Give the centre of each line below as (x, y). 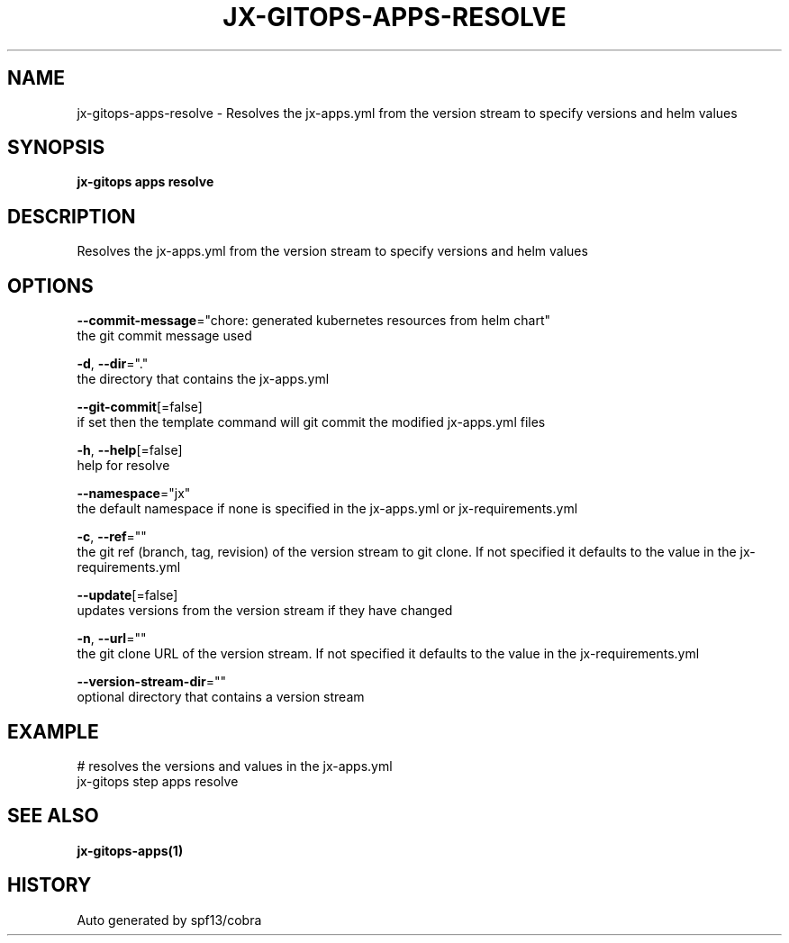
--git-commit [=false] (140, 407)
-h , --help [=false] (130, 450)
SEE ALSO (53, 816)
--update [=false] (127, 595)
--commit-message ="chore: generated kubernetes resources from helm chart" (313, 321)
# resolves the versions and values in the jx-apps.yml (235, 766)
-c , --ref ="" (112, 537)
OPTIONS (50, 286)
